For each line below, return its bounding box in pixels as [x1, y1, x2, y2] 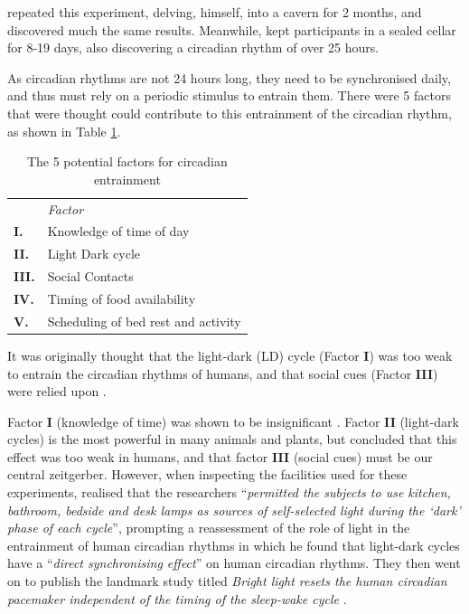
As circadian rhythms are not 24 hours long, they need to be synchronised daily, [7, 68, 451, 87]
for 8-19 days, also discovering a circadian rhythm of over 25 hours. [7, 38, 380, 57]
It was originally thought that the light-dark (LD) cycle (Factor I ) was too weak [7, 345, 453, 364]
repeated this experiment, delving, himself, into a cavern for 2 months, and [7, 3, 422, 21]
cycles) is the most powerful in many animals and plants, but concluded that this [7, 430, 457, 449]
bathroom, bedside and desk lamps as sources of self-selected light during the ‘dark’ [7, 500, 461, 519]
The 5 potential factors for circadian [26, 152, 228, 171]
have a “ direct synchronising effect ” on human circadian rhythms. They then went [7, 553, 461, 572]
